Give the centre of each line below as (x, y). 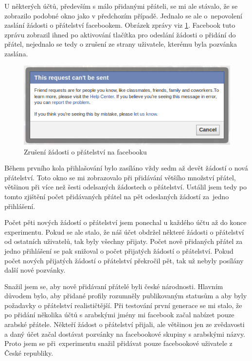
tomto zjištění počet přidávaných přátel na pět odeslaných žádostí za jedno (117, 196)
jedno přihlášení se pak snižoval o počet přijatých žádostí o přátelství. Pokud (119, 250)
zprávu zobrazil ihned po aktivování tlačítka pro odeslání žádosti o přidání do (120, 34)
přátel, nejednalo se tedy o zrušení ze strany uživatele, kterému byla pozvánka (121, 44)
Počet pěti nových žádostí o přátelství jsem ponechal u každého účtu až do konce (126, 222)
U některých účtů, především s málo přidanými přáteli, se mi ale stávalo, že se (121, 6)
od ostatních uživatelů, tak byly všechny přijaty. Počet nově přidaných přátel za (124, 241)
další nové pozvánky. (35, 270)
